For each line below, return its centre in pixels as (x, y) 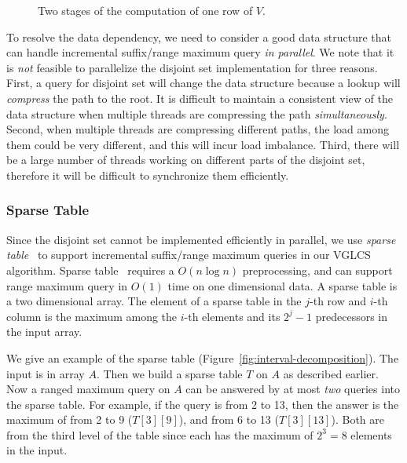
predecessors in (352, 316)
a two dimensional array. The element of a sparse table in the (154, 301)
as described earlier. (331, 373)
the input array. (44, 332)
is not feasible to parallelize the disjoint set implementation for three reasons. (192, 67)
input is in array (46, 373)
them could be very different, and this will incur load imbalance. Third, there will (203, 144)
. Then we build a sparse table (169, 373)
